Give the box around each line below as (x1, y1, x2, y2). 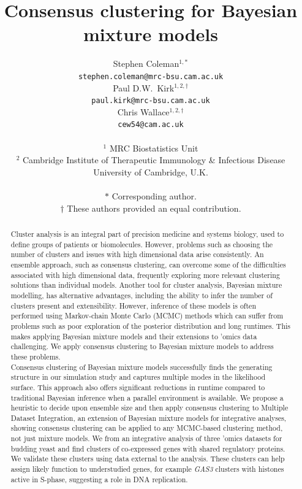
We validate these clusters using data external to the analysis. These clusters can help (10, 453, 285, 464)
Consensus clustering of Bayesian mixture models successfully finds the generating (10, 361, 273, 372)
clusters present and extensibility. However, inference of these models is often (10, 300, 257, 310)
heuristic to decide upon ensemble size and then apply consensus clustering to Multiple (10, 402, 289, 413)
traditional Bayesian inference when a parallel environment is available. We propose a (10, 392, 284, 402)
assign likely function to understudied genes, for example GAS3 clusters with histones (10, 464, 284, 474)
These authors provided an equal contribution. (67, 201, 241, 214)
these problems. (10, 351, 61, 361)
